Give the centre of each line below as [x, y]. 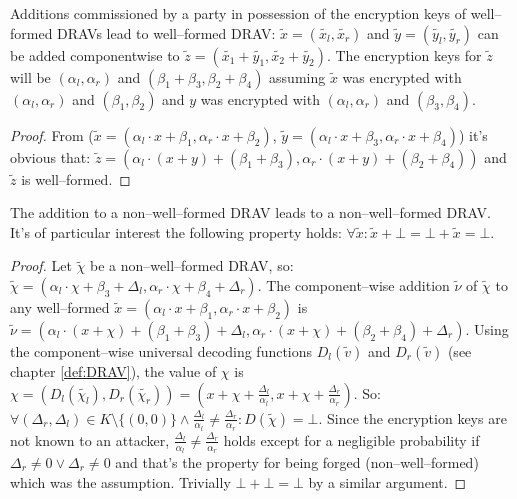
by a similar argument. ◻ [387, 481]
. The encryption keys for [404, 54]
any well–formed [60, 306]
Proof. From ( [52, 134]
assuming [297, 76]
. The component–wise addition [353, 284]
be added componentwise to [95, 54]
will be [30, 76]
